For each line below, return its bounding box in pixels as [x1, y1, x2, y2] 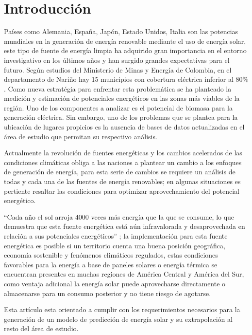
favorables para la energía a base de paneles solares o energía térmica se [4, 259, 218, 269]
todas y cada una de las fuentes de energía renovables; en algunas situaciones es [4, 176, 241, 186]
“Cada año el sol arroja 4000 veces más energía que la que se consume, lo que [4, 211, 235, 222]
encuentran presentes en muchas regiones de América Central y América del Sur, [4, 269, 244, 279]
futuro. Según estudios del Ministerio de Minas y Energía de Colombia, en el [4, 64, 232, 74]
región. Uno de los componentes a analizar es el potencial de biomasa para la [4, 102, 233, 112]
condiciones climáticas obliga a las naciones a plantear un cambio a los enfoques [4, 157, 242, 167]
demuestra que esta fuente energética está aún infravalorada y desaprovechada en [4, 221, 245, 231]
